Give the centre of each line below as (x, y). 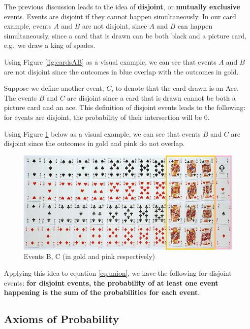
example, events (28, 26)
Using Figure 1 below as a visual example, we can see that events (102, 133)
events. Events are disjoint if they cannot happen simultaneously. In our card (120, 16)
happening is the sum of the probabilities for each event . (102, 292)
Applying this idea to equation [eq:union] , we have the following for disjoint (118, 273)
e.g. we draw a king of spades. (50, 45)
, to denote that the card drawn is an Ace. (175, 88)
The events (20, 97)
